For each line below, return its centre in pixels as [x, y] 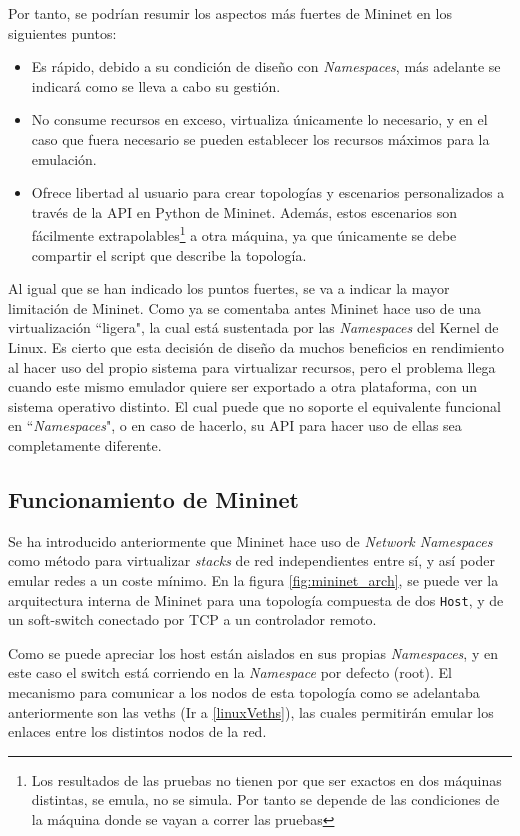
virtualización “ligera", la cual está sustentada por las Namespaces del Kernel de [253, 327]
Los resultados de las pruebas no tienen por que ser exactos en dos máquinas [266, 779]
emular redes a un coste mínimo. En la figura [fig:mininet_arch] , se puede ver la [253, 579]
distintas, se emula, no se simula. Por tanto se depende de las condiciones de [265, 799]
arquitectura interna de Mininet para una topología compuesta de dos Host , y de [256, 599]
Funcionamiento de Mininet [153, 498]
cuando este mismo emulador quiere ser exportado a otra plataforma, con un [243, 386]
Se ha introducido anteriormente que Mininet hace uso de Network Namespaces [250, 540]
